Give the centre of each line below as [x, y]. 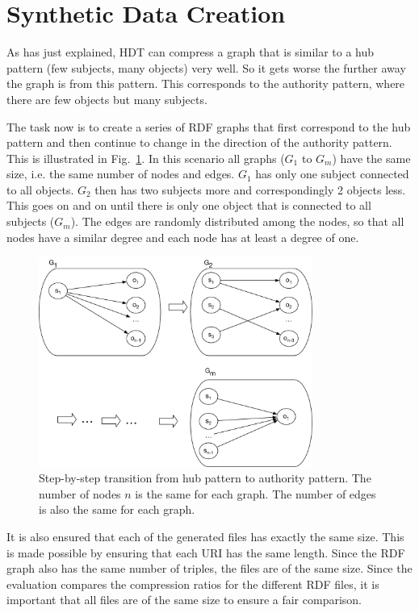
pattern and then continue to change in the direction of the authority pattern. [199, 142]
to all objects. [40, 189]
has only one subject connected [332, 174]
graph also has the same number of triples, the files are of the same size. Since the [209, 568]
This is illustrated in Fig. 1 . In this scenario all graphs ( [146, 158]
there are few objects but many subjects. [107, 99]
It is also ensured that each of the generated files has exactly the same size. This [205, 536]
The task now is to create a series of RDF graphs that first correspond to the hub [209, 126]
